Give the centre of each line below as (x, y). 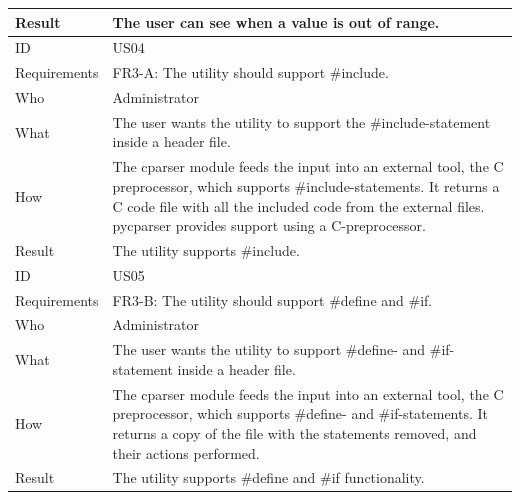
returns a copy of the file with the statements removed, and (294, 432)
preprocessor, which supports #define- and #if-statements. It (300, 413)
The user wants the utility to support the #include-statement (301, 121)
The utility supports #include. (206, 249)
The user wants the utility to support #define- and (269, 349)
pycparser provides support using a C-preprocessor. (269, 225)
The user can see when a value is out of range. (276, 21)
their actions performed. (186, 452)
